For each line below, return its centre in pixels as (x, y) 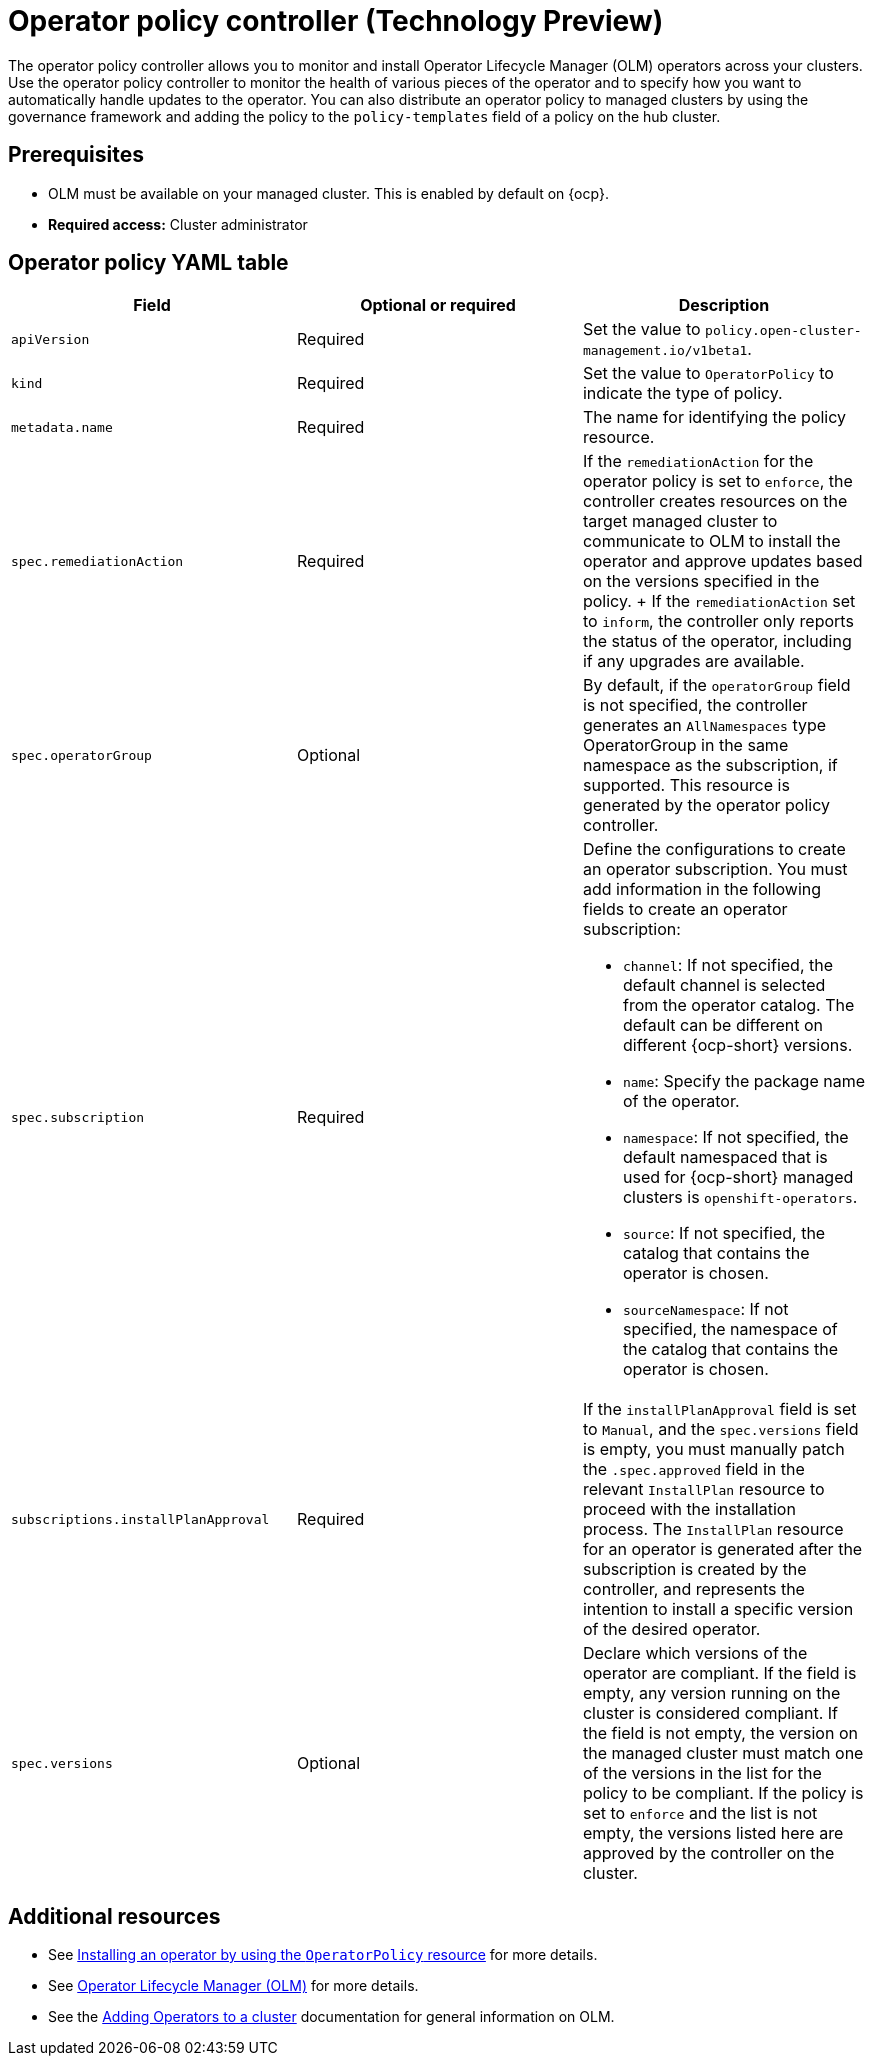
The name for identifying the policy (714, 417)
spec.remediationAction (97, 561)
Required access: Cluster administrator (178, 224)
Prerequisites (76, 155)
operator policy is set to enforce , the (717, 481)
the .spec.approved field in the (693, 1469)
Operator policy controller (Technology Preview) (336, 21)
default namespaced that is (725, 1157)
